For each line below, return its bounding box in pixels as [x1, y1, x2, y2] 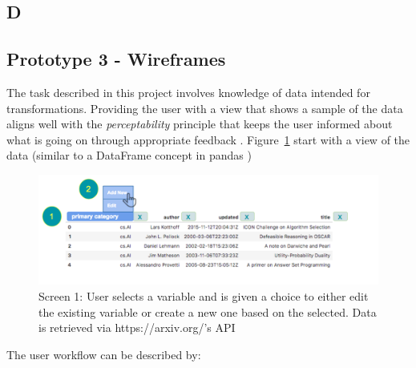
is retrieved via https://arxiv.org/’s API [38, 319, 236, 336]
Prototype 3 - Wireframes [6, 47, 226, 71]
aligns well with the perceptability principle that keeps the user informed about [6, 115, 393, 132]
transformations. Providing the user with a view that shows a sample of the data [6, 99, 403, 116]
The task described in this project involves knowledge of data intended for [6, 83, 370, 100]
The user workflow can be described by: [6, 346, 201, 362]
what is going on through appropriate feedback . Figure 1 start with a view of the [6, 131, 410, 148]
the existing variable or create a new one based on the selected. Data [38, 303, 377, 320]
